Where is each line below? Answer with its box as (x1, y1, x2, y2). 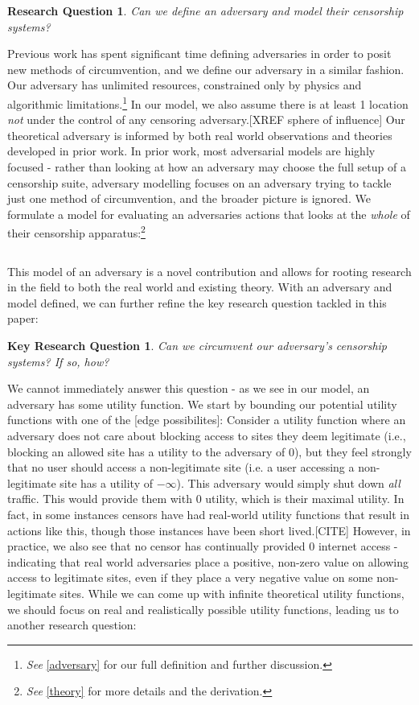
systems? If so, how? (7, 352, 109, 369)
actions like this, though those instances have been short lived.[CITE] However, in (7, 522, 411, 538)
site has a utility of (60, 474, 153, 491)
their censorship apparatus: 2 (7, 222, 146, 241)
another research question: (7, 616, 137, 633)
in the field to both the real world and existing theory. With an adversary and (7, 278, 392, 295)
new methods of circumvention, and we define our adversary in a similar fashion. (7, 60, 405, 77)
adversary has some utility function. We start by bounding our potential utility (7, 395, 397, 412)
